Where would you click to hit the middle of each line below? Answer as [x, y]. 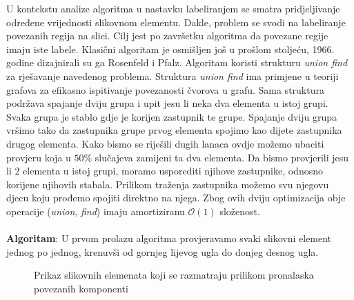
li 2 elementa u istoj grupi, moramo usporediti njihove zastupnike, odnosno [165, 171]
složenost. [240, 211]
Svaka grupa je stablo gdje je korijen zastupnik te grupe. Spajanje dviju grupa [172, 116]
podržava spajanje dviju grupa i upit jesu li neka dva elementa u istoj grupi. [167, 103]
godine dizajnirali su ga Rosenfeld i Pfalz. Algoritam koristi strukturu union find [177, 62]
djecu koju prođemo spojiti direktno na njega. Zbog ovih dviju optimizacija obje [176, 198]
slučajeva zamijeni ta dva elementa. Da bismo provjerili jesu [222, 157]
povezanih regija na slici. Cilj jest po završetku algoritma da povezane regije [167, 36]
